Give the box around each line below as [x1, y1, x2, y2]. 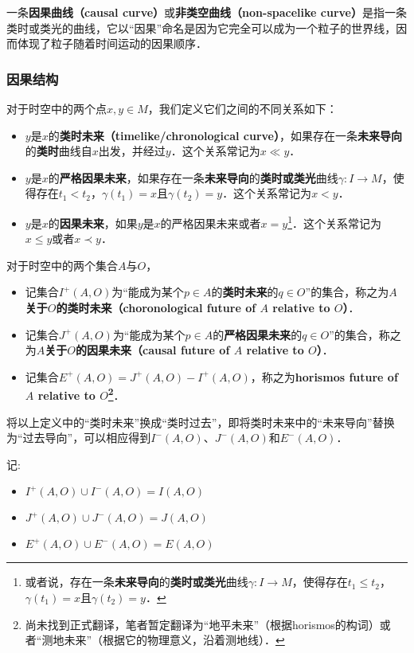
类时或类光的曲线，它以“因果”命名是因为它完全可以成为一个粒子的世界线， [6, 19, 396, 36]
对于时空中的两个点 [6, 100, 107, 116]
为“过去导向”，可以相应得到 [6, 429, 151, 446]
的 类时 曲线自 [25, 143, 92, 159]
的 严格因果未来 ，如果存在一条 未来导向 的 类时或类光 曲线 [48, 169, 338, 186]
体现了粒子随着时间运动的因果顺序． [17, 35, 207, 52]
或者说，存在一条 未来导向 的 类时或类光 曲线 [25, 573, 248, 590]
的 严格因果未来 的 [213, 326, 303, 342]
